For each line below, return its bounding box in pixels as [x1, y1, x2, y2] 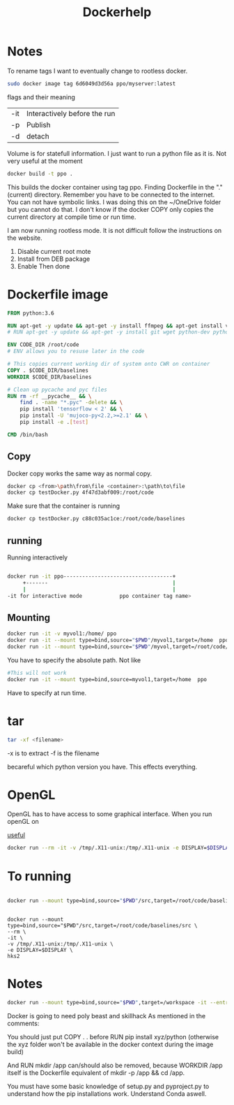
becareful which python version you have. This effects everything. [7, 762, 198, 771]
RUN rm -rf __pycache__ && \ [7, 392, 92, 399]
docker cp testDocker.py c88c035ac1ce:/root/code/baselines [7, 515, 186, 522]
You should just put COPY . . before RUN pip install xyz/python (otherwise [7, 1032, 219, 1041]
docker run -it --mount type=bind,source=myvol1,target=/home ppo [7, 676, 208, 683]
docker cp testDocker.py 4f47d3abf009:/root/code [7, 489, 155, 497]
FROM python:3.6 [7, 309, 54, 317]
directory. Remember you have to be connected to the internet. [33, 190, 215, 199]
